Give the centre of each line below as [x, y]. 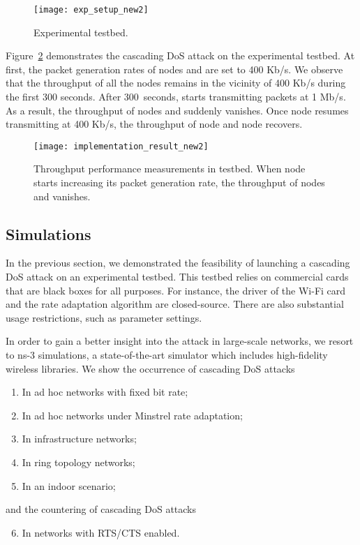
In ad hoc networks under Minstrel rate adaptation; [132, 415]
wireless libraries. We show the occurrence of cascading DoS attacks [150, 368]
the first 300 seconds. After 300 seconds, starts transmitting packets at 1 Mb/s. [176, 97]
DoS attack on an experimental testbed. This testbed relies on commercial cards [177, 277]
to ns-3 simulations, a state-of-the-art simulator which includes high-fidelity [167, 355]
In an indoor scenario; [69, 485]
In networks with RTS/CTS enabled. [101, 532]
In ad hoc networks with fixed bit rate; [105, 392]
